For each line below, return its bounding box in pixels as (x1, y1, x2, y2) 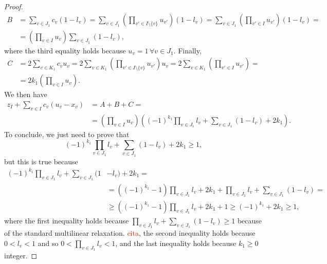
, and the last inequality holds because (115, 237, 237, 248)
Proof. (4, 1, 23, 11)
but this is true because (4, 156, 78, 166)
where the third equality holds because (4, 45, 126, 55)
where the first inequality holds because (4, 215, 129, 225)
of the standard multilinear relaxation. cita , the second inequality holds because (4, 228, 256, 238)
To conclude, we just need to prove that (4, 128, 130, 139)
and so (38, 237, 59, 248)
